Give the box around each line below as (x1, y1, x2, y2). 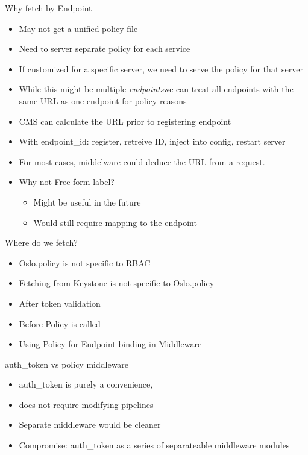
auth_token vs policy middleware (5, 357, 129, 370)
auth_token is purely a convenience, (19, 378, 153, 391)
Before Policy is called (19, 317, 101, 330)
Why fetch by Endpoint (5, 2, 92, 14)
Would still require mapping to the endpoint (33, 216, 197, 228)
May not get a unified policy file (19, 22, 138, 34)
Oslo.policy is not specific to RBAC (19, 256, 151, 269)
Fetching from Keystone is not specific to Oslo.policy (19, 277, 215, 289)
